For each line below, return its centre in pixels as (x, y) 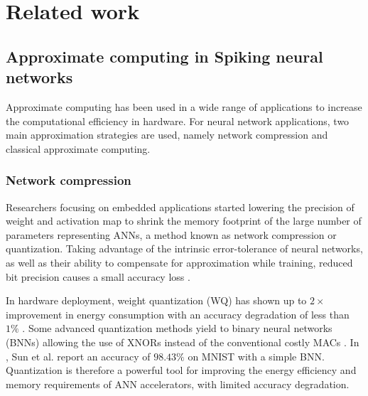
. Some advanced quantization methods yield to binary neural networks (177, 328)
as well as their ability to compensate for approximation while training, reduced (179, 262)
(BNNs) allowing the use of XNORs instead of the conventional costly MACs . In (183, 342)
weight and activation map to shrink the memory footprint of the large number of (184, 221)
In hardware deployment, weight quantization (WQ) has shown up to (156, 300)
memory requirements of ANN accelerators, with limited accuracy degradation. (178, 384)
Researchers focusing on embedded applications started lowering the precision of (180, 207)
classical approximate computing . (78, 148)
